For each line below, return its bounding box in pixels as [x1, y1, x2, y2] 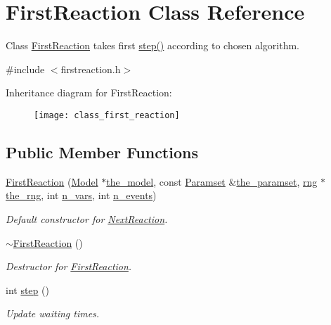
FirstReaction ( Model [6, 174, 98, 189]
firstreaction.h [60, 61, 121, 76]
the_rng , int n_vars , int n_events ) [6, 188, 157, 203]
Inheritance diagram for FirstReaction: [6, 85, 172, 100]
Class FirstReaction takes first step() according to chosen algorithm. [6, 38, 299, 53]
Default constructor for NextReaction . [6, 211, 168, 226]
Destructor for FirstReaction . [6, 259, 132, 274]
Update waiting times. [6, 306, 100, 321]
